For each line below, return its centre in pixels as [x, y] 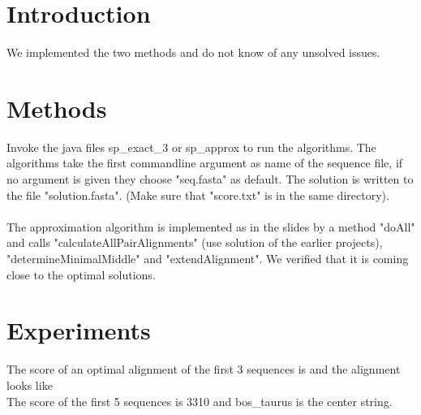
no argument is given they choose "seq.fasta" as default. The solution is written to [210, 179]
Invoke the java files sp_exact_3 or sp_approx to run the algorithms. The [191, 147]
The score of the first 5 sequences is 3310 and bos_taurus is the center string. [200, 401]
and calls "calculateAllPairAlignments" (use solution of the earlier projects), [195, 242]
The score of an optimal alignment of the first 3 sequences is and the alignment [204, 369]
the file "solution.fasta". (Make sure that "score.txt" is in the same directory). [198, 195]
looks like [30, 385]
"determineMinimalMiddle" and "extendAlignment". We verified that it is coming [208, 258]
